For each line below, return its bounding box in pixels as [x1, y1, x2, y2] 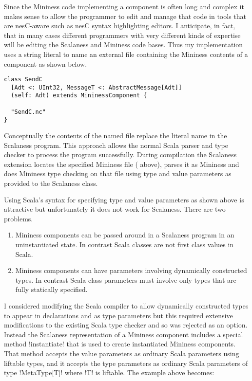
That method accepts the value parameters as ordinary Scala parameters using [4, 348, 239, 358]
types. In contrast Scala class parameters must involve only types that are [15, 274, 236, 285]
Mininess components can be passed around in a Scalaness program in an [15, 230, 234, 240]
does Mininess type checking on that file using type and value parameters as [4, 168, 232, 179]
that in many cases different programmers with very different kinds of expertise [4, 30, 241, 40]
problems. [4, 213, 33, 223]
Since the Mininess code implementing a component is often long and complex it [4, 1, 244, 11]
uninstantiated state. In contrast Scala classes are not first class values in [15, 239, 234, 250]
